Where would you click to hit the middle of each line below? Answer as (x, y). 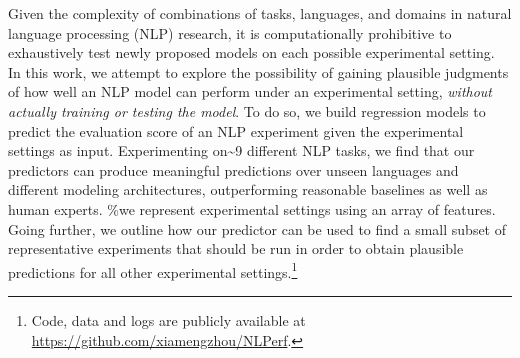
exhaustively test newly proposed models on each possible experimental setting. (251, 52)
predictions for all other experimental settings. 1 (153, 270)
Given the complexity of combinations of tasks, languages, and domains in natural (260, 13)
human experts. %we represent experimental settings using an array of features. (252, 208)
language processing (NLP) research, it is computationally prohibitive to (230, 32)
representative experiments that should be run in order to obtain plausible (236, 248)
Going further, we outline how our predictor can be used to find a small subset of (257, 228)
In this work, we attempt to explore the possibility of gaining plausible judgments (258, 71)
